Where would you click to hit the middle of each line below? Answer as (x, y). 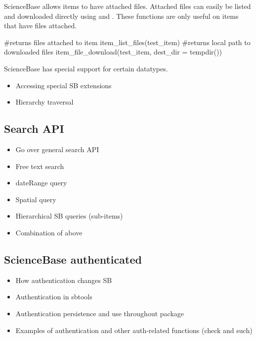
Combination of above (49, 232)
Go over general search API (57, 149)
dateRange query (41, 183)
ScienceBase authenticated (73, 259)
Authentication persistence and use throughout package (100, 313)
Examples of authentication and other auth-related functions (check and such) (134, 330)
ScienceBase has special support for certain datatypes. (86, 68)
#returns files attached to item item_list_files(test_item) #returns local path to (127, 42)
